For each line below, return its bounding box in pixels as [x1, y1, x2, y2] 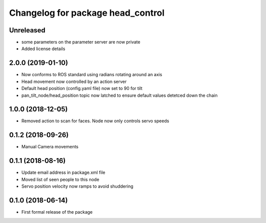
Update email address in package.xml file [21, 169, 105, 175]
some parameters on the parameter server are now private [21, 39, 140, 45]
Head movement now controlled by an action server [21, 79, 127, 84]
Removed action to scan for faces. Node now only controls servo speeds [21, 118, 169, 124]
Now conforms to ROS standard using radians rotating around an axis [21, 72, 163, 78]
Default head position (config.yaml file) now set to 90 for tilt [21, 85, 143, 91]
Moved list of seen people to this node [21, 176, 100, 182]
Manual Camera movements [21, 144, 79, 150]
